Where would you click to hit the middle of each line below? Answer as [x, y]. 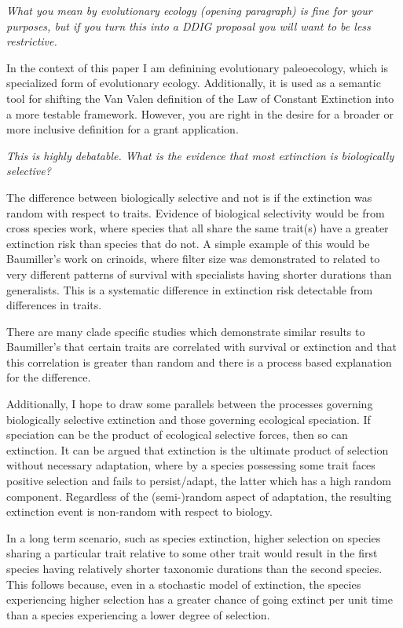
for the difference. [49, 377]
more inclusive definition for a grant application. [123, 129]
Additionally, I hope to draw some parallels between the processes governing [190, 404]
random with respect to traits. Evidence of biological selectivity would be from [196, 212]
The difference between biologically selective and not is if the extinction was [189, 197]
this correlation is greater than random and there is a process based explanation [199, 361]
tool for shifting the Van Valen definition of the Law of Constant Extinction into [200, 98]
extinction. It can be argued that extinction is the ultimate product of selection [198, 449]
